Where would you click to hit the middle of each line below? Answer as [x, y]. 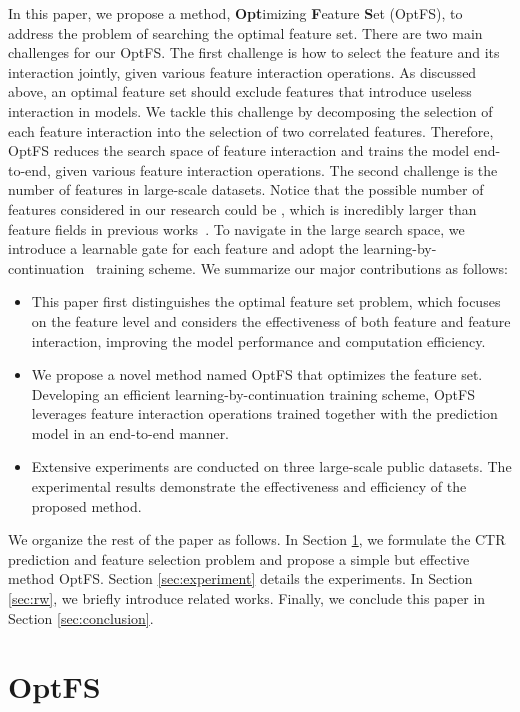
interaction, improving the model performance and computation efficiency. [258, 340]
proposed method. [86, 505]
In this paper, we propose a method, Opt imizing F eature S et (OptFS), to [235, 13]
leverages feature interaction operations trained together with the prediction [264, 413]
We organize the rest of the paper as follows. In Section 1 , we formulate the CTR [257, 539]
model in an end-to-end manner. [130, 432]
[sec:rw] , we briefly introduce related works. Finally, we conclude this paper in [247, 598]
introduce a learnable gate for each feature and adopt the [183, 248]
